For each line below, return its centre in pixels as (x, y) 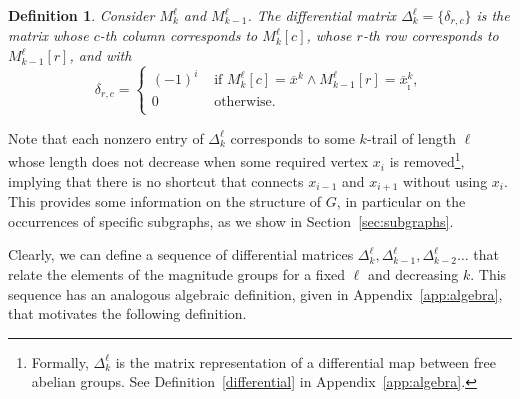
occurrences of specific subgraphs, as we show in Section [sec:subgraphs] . (231, 220)
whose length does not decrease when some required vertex (188, 161)
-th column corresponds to (178, 35)
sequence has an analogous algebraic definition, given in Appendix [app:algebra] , (255, 293)
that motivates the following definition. (127, 313)
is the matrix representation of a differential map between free (305, 361)
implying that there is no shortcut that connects (156, 180)
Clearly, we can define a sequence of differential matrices (181, 254)
